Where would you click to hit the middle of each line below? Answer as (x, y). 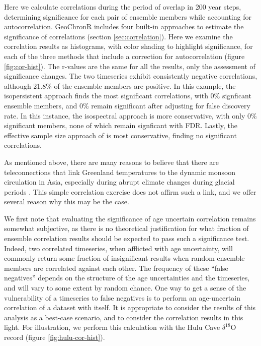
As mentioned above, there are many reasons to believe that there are (111, 162)
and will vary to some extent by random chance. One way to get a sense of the (125, 288)
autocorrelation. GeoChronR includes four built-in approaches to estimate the (124, 26)
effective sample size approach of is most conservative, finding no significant (120, 135)
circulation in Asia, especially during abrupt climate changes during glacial (119, 182)
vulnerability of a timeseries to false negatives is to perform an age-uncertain (122, 297)
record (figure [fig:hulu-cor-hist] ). (55, 337)
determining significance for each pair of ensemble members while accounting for (128, 16)
